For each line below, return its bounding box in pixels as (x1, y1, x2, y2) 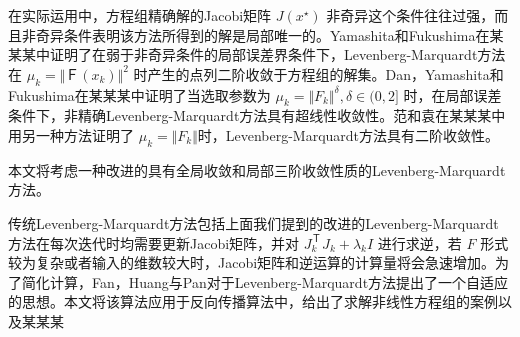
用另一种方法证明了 (8, 124, 134, 145)
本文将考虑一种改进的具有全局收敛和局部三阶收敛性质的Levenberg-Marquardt (8, 159, 506, 180)
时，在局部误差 (403, 84, 502, 105)
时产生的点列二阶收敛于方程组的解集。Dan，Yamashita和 (133, 63, 504, 84)
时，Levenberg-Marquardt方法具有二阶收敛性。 (197, 124, 500, 145)
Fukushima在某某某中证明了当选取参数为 (8, 84, 271, 105)
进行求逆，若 (377, 232, 462, 253)
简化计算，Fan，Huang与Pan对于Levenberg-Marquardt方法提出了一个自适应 (21, 271, 509, 292)
